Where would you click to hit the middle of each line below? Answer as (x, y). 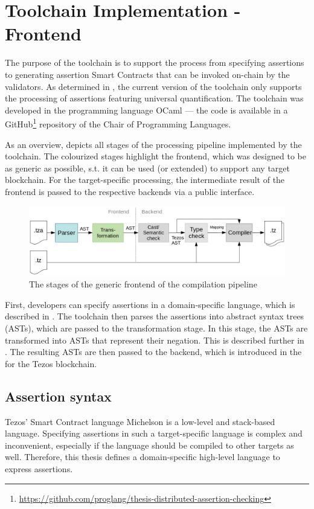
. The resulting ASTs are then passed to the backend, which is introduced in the (153, 352)
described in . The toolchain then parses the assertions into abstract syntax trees (155, 316)
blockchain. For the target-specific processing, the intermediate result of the (145, 180)
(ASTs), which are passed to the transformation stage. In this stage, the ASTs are (156, 328)
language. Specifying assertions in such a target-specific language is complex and (154, 433)
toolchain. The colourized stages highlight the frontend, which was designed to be (155, 156)
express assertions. (39, 468)
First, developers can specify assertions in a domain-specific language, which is (150, 304)
